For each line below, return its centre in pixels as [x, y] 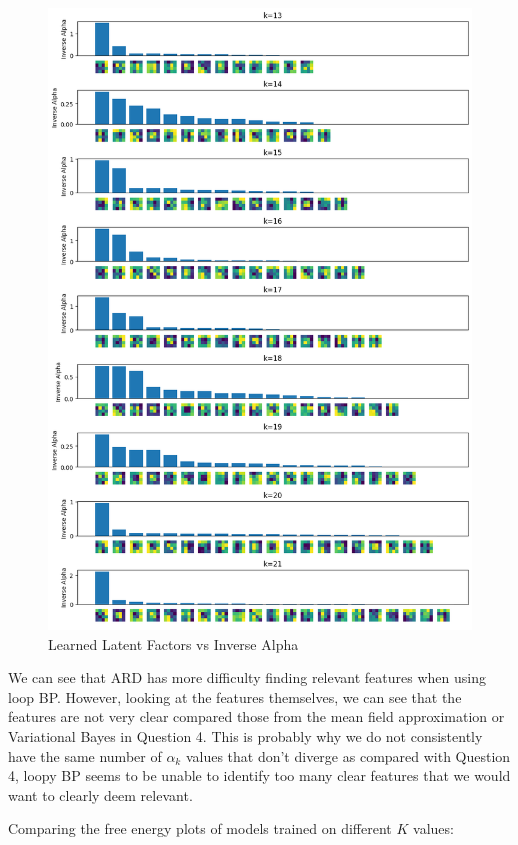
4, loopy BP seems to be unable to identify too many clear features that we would [259, 775]
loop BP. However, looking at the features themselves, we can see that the [235, 696]
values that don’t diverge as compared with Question [348, 755]
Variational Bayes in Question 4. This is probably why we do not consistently [245, 735]
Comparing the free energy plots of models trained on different [200, 828]
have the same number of [85, 755]
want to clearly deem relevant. [100, 794]
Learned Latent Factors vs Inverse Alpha [173, 643]
